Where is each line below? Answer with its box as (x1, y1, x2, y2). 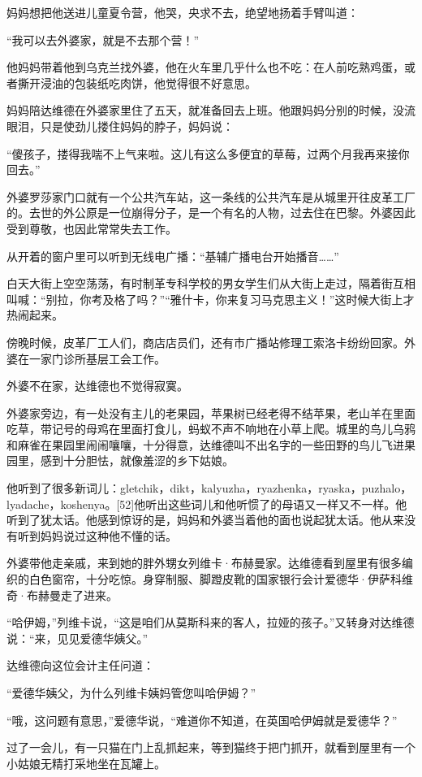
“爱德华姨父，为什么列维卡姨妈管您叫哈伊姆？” (6, 684, 256, 701)
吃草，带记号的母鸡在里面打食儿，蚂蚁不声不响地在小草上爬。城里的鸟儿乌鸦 (6, 420, 416, 437)
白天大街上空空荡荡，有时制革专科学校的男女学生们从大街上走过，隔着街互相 (6, 275, 416, 292)
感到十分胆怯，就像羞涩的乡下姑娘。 (40, 452, 234, 469)
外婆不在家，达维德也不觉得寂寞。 (6, 377, 188, 394)
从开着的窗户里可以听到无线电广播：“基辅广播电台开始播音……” (6, 247, 339, 264)
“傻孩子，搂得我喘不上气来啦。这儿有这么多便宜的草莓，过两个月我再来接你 (6, 145, 410, 162)
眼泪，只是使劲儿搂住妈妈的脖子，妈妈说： (6, 117, 234, 134)
